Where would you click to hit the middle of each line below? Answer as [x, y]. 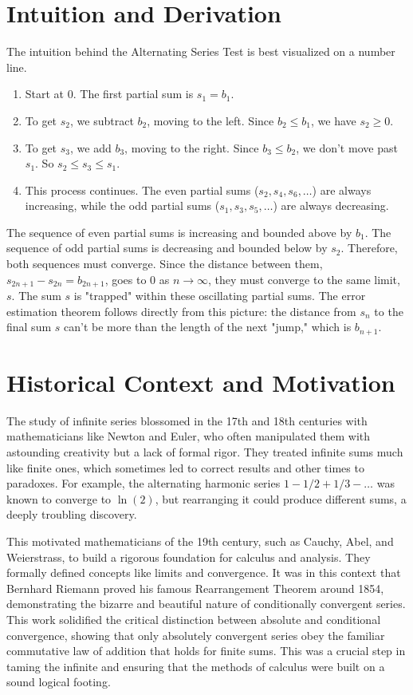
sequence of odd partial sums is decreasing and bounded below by [167, 248]
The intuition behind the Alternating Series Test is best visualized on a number [201, 51]
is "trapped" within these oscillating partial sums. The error [220, 296]
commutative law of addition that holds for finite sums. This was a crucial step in [206, 651]
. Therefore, [369, 248]
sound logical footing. [59, 682]
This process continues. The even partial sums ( [142, 190]
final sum [29, 327]
